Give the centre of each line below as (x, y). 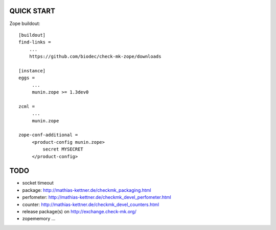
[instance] (32, 71)
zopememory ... (39, 219)
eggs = (27, 78)
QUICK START (32, 11)
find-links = (35, 42)
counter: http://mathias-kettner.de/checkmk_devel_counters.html (91, 205)
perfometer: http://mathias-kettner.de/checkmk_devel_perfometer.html (97, 197)
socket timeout (38, 183)
